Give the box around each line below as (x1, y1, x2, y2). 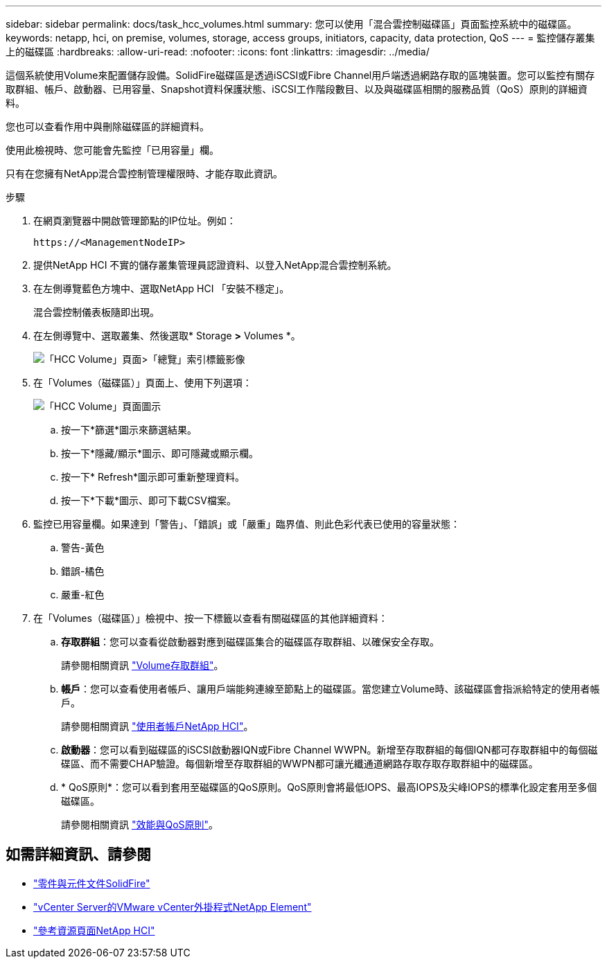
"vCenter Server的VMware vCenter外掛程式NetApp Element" (33, 900, 312, 913)
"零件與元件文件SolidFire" (33, 877, 150, 889)
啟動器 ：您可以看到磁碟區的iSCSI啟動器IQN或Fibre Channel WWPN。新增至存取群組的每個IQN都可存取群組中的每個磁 (61, 744, 598, 756)
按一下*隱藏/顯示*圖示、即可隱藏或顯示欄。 (61, 447, 259, 459)
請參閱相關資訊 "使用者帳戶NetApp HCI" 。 (61, 720, 254, 732)
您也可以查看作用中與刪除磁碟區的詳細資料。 (6, 120, 209, 132)
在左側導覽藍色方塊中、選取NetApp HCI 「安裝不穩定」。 (33, 283, 290, 294)
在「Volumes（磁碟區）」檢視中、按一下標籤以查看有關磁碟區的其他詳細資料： (33, 612, 388, 624)
